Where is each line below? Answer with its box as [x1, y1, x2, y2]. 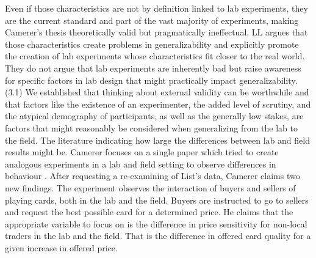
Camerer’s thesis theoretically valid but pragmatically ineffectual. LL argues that [5, 26, 308, 39]
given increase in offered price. [5, 241, 118, 254]
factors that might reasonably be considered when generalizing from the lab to [5, 121, 298, 134]
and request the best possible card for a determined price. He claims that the [5, 205, 293, 218]
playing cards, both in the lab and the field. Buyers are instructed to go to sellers [5, 193, 309, 206]
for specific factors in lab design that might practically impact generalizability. [5, 73, 298, 86]
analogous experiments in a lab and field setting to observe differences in [5, 157, 276, 170]
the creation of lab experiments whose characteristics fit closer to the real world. [5, 50, 305, 62]
